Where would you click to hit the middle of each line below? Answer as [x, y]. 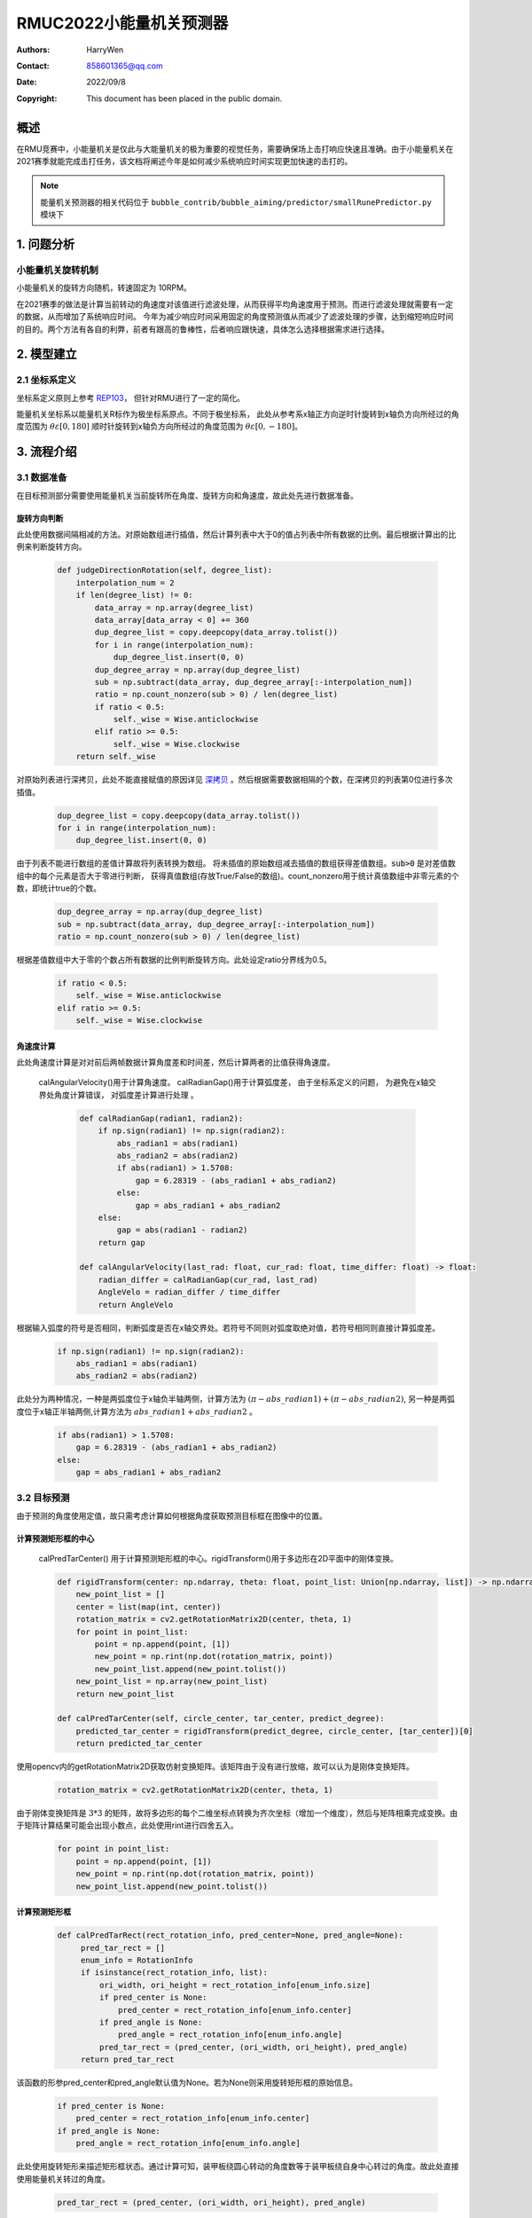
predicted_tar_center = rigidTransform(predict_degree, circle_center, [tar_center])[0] [274, 1731]
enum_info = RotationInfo [137, 1960]
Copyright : [37, 98]
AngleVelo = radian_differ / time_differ [189, 1292]
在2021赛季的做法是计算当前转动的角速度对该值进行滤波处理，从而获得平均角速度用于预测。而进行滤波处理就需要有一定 [235, 304]
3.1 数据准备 [42, 477]
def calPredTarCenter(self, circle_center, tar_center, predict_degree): [221, 1719]
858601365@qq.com [125, 66]
